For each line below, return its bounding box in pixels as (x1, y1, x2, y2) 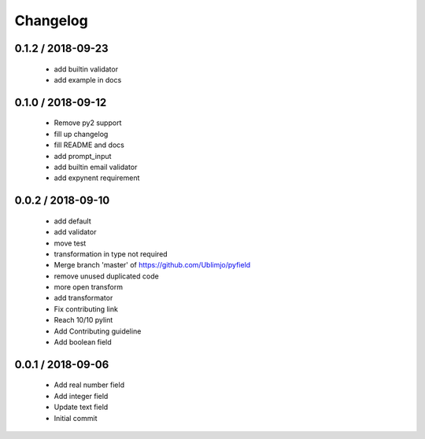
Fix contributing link (54, 304, 118, 314)
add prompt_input (54, 151, 112, 160)
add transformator (54, 293, 113, 303)
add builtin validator (54, 64, 118, 74)
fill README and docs (54, 140, 125, 149)
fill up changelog (54, 129, 109, 138)
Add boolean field (54, 338, 112, 347)
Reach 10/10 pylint (54, 315, 113, 325)
